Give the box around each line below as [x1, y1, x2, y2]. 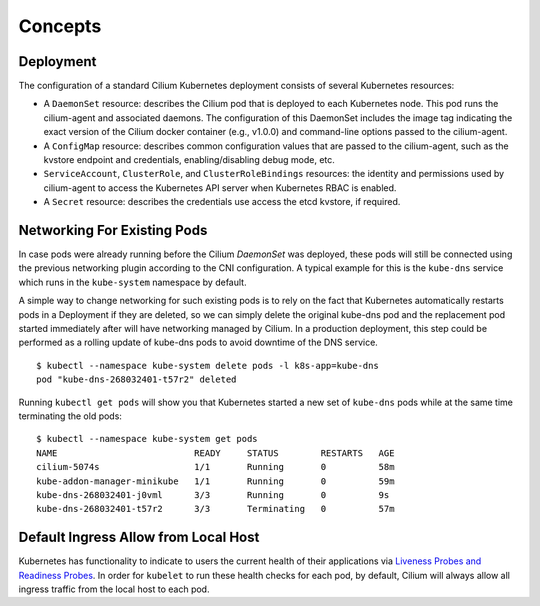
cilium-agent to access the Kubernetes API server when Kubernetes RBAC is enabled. [43, 181, 397, 194]
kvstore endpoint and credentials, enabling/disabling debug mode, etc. [43, 154, 335, 166]
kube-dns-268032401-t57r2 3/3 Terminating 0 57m [36, 503, 395, 515]
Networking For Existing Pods [18, 222, 208, 239]
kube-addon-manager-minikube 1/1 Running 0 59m [36, 475, 395, 487]
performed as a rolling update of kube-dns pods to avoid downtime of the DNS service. [18, 336, 379, 349]
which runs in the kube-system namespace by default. [18, 276, 247, 288]
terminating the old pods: [18, 410, 122, 422]
